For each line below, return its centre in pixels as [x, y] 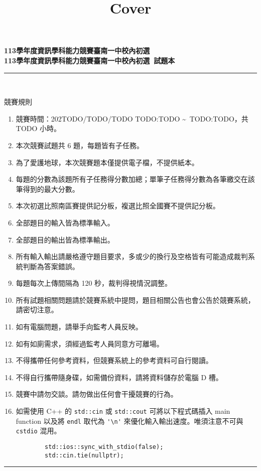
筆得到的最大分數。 [47, 189]
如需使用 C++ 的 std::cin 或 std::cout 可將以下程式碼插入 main [123, 411]
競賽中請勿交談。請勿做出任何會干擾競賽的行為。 [97, 394]
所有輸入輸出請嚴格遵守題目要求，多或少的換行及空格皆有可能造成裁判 [132, 256]
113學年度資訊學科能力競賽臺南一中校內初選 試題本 [90, 60]
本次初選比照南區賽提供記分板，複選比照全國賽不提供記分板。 [118, 206]
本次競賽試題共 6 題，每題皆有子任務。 [80, 145]
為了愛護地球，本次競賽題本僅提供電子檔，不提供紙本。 [107, 162]
